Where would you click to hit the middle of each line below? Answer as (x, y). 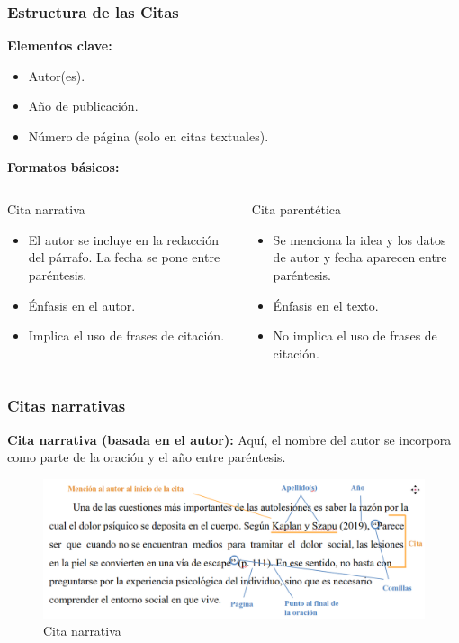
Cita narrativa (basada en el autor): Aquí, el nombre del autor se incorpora (229, 439)
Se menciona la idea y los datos (360, 239)
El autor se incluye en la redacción (123, 239)
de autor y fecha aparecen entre (360, 257)
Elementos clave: (60, 45)
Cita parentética (297, 209)
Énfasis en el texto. (326, 305)
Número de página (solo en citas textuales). (148, 136)
